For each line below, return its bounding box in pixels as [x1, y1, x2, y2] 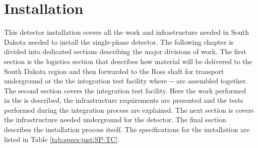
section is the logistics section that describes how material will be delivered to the [4, 56, 253, 66]
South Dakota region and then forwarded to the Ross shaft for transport [4, 66, 224, 76]
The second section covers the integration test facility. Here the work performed [4, 85, 246, 95]
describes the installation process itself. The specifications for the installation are [4, 124, 250, 135]
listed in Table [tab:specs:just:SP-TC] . [4, 134, 120, 144]
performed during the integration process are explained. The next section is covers [4, 104, 254, 115]
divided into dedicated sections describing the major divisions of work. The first [4, 46, 247, 57]
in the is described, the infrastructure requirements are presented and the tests [4, 95, 243, 105]
